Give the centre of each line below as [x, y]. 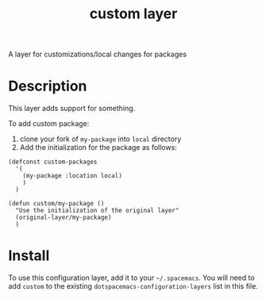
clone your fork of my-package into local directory [100, 139]
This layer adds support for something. [72, 109]
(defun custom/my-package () [56, 204]
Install [29, 256]
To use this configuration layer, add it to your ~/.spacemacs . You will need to [132, 278]
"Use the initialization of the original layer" [97, 211]
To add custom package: [49, 124]
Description [48, 86]
